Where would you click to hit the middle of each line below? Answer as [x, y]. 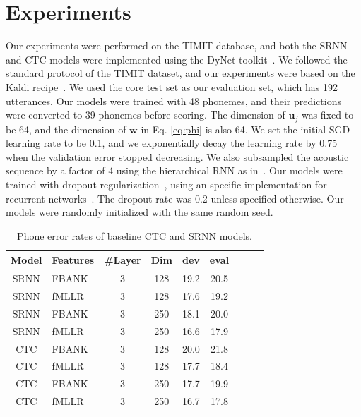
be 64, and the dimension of [66, 129]
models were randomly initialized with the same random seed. [140, 212]
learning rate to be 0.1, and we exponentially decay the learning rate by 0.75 [172, 143]
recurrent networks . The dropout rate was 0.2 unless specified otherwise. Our [175, 198]
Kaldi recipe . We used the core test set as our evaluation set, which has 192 [172, 86]
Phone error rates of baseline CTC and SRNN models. [135, 235]
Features [73, 260]
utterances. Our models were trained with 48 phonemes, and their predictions [173, 101]
